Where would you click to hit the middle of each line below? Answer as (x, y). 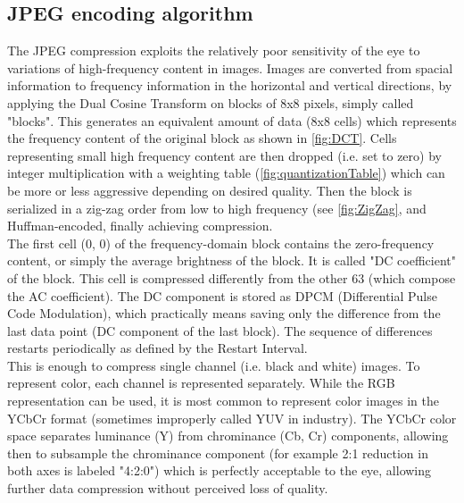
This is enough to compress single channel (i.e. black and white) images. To (214, 365)
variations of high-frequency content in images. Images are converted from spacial (230, 67)
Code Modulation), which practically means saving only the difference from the (224, 313)
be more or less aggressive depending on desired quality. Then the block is (210, 190)
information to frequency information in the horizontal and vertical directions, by (230, 85)
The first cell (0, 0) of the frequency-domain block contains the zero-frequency (221, 243)
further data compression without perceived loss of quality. (168, 488)
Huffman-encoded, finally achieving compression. (140, 226)
